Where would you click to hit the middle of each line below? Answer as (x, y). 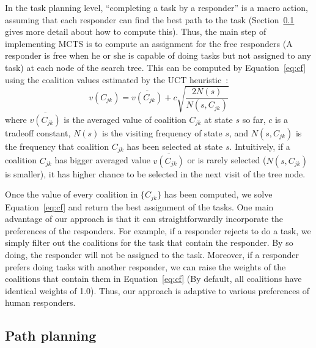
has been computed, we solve (218, 194)
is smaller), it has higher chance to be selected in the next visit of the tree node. (155, 173)
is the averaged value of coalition (125, 119)
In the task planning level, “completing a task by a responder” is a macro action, (156, 7)
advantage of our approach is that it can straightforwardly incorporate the (144, 219)
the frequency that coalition (57, 146)
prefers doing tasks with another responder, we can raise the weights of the (145, 266)
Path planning (51, 335)
